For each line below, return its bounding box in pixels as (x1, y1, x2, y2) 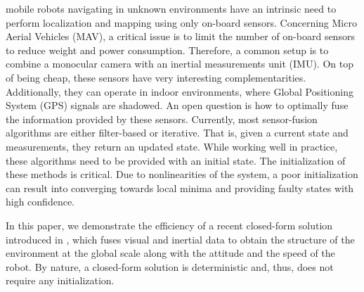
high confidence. (6, 194, 75, 209)
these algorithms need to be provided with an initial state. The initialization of (6, 153, 346, 167)
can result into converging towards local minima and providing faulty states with (6, 180, 354, 195)
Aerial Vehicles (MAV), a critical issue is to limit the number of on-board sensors (6, 29, 355, 44)
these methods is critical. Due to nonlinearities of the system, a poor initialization (6, 167, 358, 182)
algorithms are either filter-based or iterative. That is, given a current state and (6, 125, 349, 140)
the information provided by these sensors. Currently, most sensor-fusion (6, 111, 318, 126)
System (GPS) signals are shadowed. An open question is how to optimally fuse (6, 98, 349, 113)
